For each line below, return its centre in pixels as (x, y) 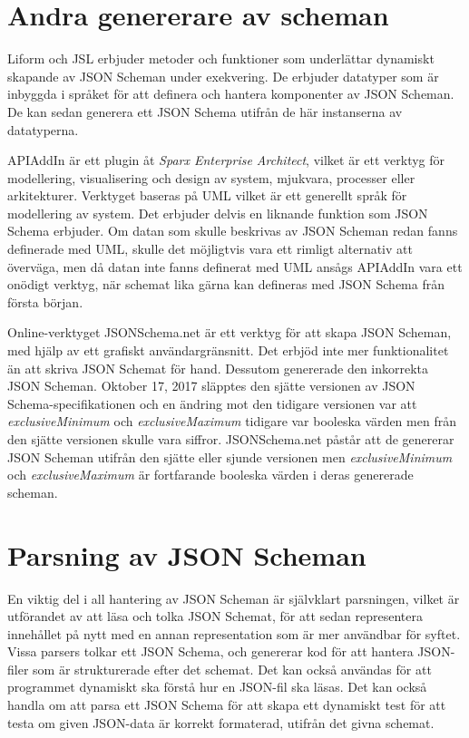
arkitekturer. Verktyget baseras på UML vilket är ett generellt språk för (207, 195)
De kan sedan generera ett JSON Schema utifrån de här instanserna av (205, 111)
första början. (45, 301)
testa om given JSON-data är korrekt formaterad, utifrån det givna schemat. (221, 722)
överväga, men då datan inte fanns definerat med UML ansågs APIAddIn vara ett (235, 266)
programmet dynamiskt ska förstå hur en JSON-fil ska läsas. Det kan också (217, 687)
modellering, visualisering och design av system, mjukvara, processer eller (211, 177)
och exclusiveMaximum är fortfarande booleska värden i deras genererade (210, 475)
